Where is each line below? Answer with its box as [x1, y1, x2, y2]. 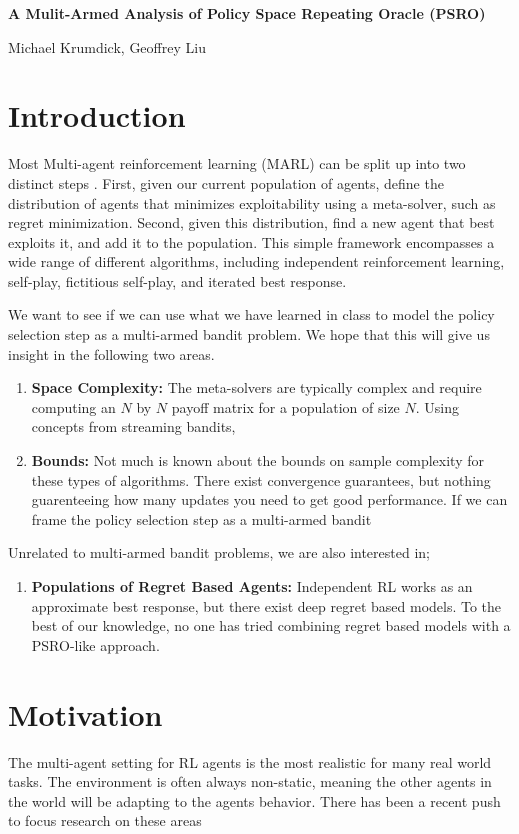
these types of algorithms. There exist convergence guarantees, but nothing [31, 469, 491, 490]
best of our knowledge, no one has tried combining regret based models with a [31, 615, 511, 636]
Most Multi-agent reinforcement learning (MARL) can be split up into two [8, 153, 466, 174]
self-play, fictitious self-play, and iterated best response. [8, 270, 347, 291]
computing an [31, 396, 116, 417]
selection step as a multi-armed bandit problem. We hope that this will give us [8, 324, 490, 345]
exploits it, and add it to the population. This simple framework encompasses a [8, 231, 495, 252]
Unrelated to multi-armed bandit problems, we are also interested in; [8, 542, 430, 563]
